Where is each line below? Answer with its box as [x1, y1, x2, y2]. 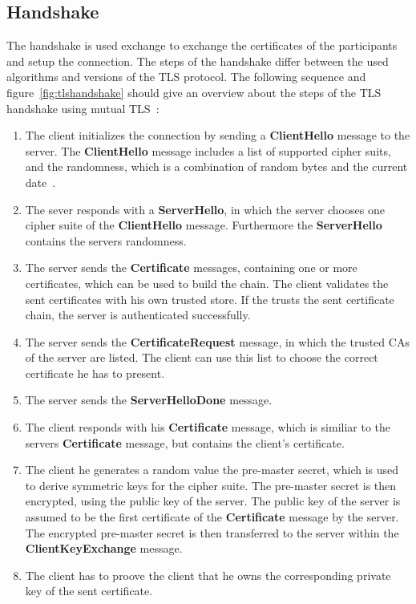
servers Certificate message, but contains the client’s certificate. [25, 434, 345, 451]
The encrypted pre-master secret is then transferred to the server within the [25, 524, 399, 541]
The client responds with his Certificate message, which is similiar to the [25, 419, 391, 436]
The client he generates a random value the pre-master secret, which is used [25, 461, 399, 478]
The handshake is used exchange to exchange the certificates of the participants [6, 37, 398, 54]
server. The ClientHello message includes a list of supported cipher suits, [25, 142, 391, 159]
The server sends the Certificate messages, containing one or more [25, 259, 357, 276]
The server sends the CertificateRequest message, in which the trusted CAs [25, 333, 410, 350]
